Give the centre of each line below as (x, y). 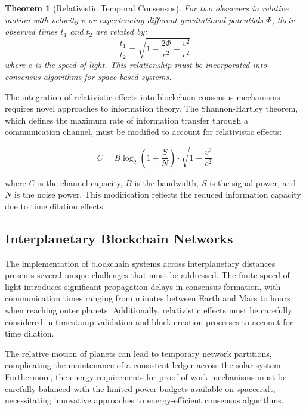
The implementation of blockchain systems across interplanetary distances (140, 263)
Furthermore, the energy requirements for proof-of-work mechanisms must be (146, 377)
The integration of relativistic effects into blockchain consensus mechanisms (143, 96)
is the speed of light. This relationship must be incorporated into (151, 65)
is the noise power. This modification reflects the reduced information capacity (157, 194)
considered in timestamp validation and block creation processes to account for (149, 321)
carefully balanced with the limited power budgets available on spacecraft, (140, 388)
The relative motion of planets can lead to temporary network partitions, (138, 353)
